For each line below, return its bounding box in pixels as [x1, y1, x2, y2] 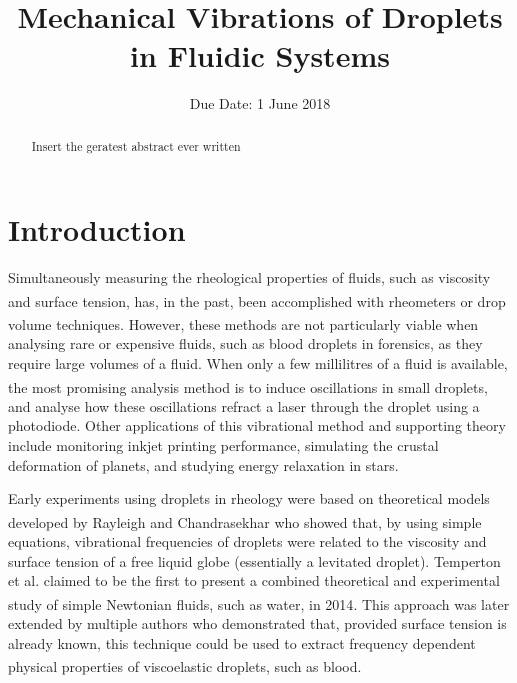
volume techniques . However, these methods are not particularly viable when [8, 313, 479, 334]
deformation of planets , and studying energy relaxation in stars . [8, 454, 399, 475]
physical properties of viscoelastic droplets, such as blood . [8, 655, 362, 676]
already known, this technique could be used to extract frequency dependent [8, 632, 476, 653]
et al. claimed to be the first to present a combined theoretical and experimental [8, 570, 500, 591]
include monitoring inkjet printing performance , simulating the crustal [8, 435, 439, 456]
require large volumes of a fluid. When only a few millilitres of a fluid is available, [8, 352, 508, 373]
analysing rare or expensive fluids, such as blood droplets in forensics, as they [8, 333, 483, 354]
